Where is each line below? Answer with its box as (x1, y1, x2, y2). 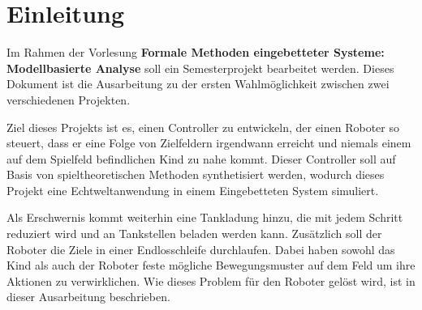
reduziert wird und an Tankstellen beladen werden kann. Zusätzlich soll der (6, 225, 382, 242)
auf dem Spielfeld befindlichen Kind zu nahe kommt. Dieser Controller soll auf (6, 150, 396, 167)
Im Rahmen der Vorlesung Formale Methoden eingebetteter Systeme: (6, 44, 385, 61)
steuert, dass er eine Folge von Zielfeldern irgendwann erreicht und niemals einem (6, 134, 411, 151)
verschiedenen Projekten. (6, 91, 131, 108)
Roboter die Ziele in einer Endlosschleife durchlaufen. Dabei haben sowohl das (6, 240, 395, 257)
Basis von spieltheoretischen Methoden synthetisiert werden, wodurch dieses (6, 166, 385, 183)
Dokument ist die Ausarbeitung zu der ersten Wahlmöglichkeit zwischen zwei (6, 75, 390, 92)
